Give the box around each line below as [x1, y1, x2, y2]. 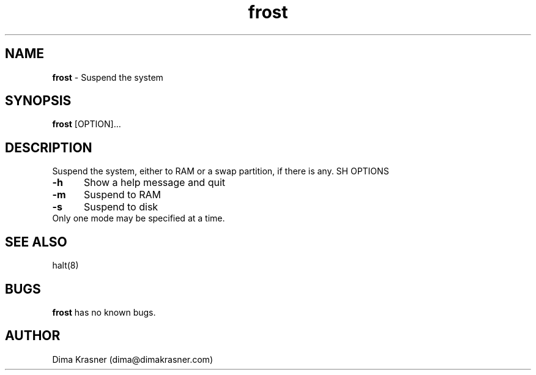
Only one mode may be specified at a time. [52, 213, 225, 224]
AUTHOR [5, 328, 61, 344]
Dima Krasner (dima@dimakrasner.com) [52, 354, 213, 365]
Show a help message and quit [83, 176, 226, 189]
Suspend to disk [83, 201, 158, 213]
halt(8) [52, 260, 79, 271]
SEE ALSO [5, 234, 67, 250]
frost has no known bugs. [52, 306, 156, 317]
